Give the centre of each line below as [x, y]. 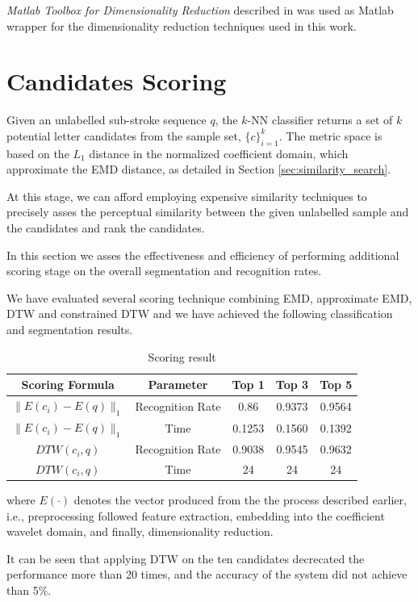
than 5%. [29, 590]
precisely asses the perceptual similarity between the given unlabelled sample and [208, 212]
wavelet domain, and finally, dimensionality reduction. [140, 531]
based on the [38, 153]
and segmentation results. [70, 330]
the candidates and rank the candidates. [106, 228]
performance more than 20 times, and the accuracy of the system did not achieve [207, 574]
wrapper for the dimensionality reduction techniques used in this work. [182, 25]
